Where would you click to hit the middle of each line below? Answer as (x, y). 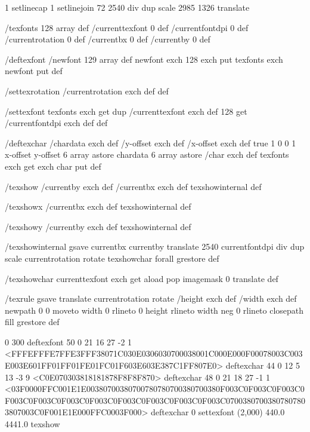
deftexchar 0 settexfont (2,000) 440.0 (218, 412)
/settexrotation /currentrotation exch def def (87, 91)
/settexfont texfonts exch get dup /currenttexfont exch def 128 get (126, 111)
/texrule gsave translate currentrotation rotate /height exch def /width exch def (151, 298)
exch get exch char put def (53, 166)
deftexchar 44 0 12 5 (263, 365)
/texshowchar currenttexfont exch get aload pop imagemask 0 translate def (142, 278)
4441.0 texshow (32, 424)
